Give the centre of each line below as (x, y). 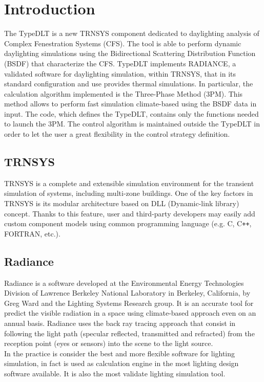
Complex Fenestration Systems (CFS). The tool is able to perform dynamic (123, 43)
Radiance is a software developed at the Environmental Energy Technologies (124, 283)
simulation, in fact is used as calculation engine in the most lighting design (121, 363)
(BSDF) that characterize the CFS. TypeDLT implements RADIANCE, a (120, 63)
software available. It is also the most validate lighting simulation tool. (115, 374)
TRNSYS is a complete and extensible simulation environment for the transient (129, 183)
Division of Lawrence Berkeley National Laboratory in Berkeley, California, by (127, 293)
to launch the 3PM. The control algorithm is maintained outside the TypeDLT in (132, 124)
